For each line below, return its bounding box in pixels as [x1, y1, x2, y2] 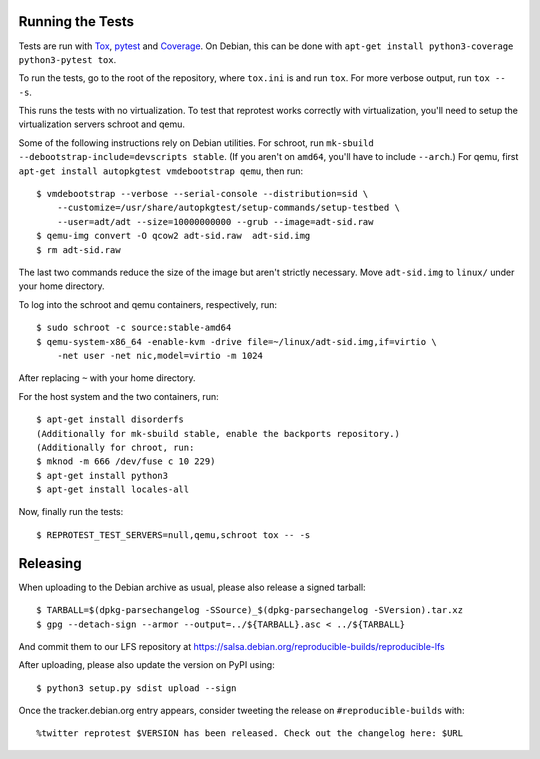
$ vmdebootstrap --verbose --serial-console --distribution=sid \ [36, 188, 369, 200]
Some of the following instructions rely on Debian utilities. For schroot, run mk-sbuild [18, 136, 374, 149]
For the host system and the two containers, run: [18, 390, 219, 402]
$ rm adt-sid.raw [36, 244, 121, 255]
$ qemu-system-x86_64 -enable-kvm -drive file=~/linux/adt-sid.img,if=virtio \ [36, 336, 437, 347]
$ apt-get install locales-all [36, 484, 190, 495]
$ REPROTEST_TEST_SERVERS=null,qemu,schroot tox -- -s [36, 529, 311, 540]
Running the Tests [18, 13, 135, 30]
